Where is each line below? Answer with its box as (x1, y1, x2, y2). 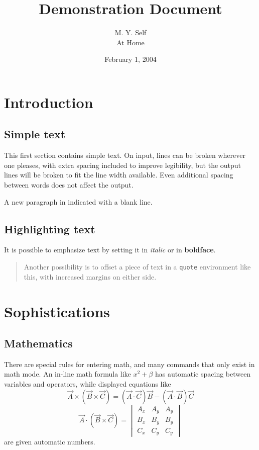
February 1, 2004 (104, 54, 157, 64)
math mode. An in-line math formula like (4, 369, 131, 379)
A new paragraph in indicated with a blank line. (4, 196, 153, 207)
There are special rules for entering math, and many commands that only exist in (4, 358, 255, 369)
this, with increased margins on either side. (24, 271, 157, 282)
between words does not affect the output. (4, 179, 134, 190)
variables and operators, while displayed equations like (4, 379, 171, 389)
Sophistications (4, 301, 110, 321)
